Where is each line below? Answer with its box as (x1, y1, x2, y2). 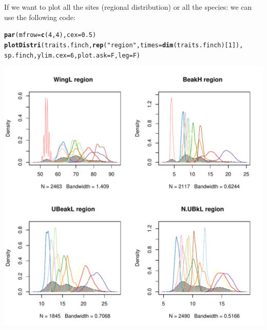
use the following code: (4, 11, 75, 22)
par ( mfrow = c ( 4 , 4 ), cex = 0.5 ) (4, 31, 97, 39)
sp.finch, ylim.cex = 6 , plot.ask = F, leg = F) (4, 51, 140, 59)
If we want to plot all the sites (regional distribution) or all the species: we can (4, 2, 252, 12)
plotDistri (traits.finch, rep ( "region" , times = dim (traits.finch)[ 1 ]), (4, 41, 243, 49)
